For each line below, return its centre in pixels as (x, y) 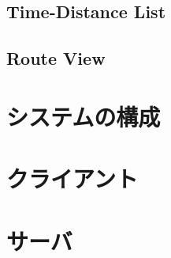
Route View (56, 58)
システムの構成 (84, 116)
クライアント (72, 178)
